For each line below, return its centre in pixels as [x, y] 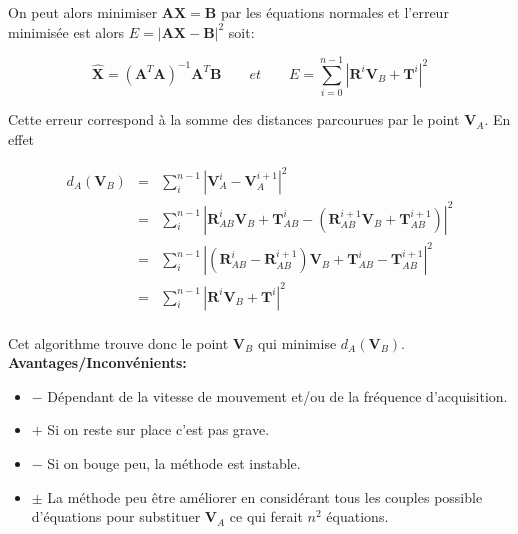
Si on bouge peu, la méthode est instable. [174, 463]
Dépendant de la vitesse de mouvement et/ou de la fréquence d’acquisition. [277, 395]
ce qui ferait [266, 516]
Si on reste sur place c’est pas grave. [158, 429]
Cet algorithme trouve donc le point [118, 342]
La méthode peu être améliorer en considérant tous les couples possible [265, 496]
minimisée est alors [66, 31]
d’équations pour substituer [116, 516]
